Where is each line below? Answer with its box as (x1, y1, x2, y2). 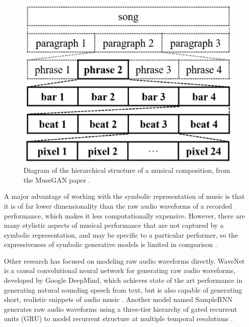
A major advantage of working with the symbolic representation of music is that (4, 191, 245, 201)
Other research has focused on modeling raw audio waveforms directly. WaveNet (4, 255, 245, 266)
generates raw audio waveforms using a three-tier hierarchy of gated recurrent (4, 303, 237, 314)
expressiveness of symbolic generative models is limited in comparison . (4, 239, 217, 249)
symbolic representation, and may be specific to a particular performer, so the (4, 229, 238, 240)
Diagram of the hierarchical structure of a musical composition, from (24, 165, 230, 175)
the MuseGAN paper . (24, 174, 91, 185)
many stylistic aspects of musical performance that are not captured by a (4, 220, 224, 230)
